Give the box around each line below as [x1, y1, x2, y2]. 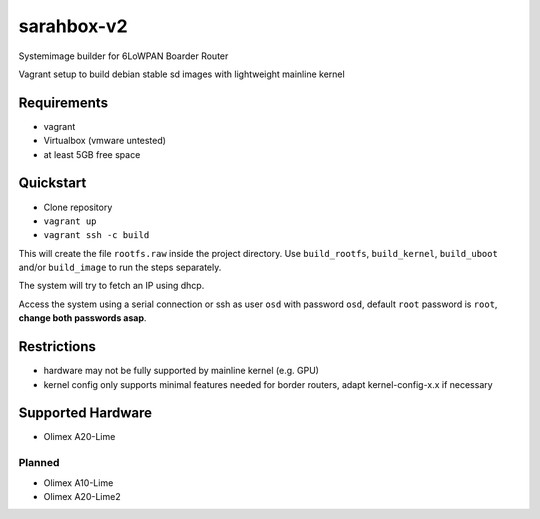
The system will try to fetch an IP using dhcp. [18, 280, 205, 292]
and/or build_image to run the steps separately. [18, 261, 222, 274]
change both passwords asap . [18, 312, 147, 324]
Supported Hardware [18, 405, 153, 422]
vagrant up [43, 215, 97, 227]
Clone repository [43, 201, 113, 213]
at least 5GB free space [43, 148, 141, 160]
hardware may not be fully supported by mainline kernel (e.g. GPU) [43, 365, 320, 377]
